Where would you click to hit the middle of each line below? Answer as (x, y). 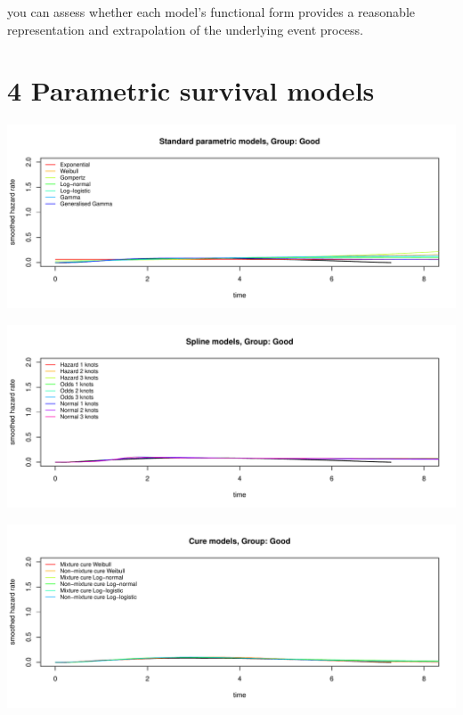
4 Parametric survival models (191, 90)
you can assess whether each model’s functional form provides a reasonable (211, 12)
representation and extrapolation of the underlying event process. (185, 29)
